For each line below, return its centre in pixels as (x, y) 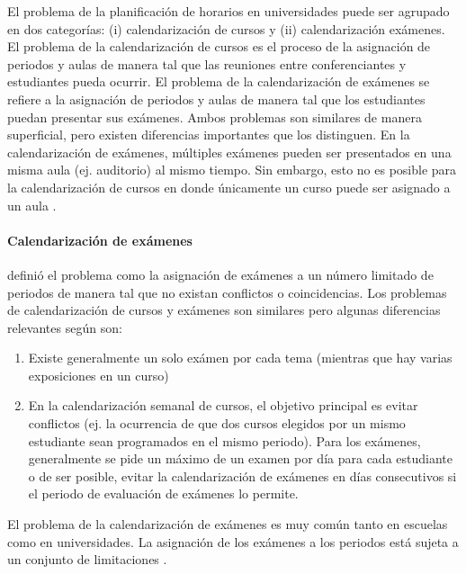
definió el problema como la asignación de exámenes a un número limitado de (220, 274)
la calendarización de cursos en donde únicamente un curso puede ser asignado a (229, 187)
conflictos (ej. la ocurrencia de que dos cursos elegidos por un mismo (217, 423)
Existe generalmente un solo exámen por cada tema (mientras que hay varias (240, 358)
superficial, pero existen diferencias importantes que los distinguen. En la (209, 135)
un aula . (32, 205)
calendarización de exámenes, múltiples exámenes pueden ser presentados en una (229, 152)
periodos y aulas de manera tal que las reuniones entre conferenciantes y (207, 63)
